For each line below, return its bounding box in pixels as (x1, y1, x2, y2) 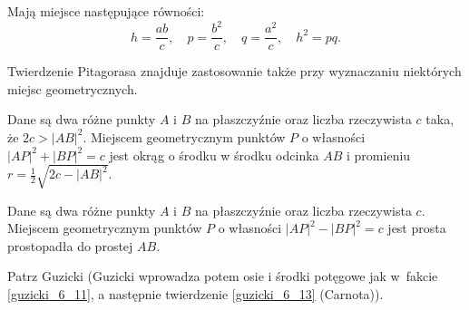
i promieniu (347, 145, 411, 164)
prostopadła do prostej (7, 236, 133, 255)
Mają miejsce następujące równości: (7, 2, 205, 20)
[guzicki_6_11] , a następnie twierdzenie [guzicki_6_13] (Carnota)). (7, 285, 384, 304)
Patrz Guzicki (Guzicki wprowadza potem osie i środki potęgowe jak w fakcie (7, 266, 438, 286)
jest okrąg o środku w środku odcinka (109, 145, 319, 164)
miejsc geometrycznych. (7, 79, 138, 98)
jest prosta (387, 218, 446, 237)
